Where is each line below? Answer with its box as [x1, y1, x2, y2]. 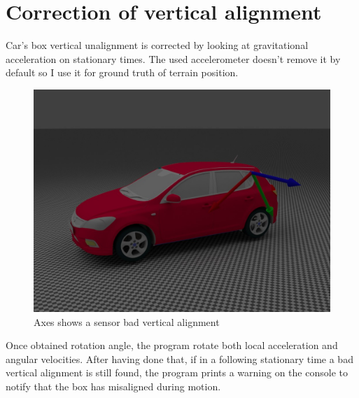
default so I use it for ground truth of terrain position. [6, 65, 239, 80]
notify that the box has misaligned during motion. [6, 378, 221, 393]
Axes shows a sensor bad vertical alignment [34, 314, 220, 329]
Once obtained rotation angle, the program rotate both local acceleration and [6, 338, 338, 353]
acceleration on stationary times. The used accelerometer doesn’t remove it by [6, 51, 341, 66]
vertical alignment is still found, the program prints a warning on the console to [6, 365, 348, 380]
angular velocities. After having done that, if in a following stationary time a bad [6, 351, 353, 366]
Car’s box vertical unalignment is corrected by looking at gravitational [6, 38, 309, 52]
